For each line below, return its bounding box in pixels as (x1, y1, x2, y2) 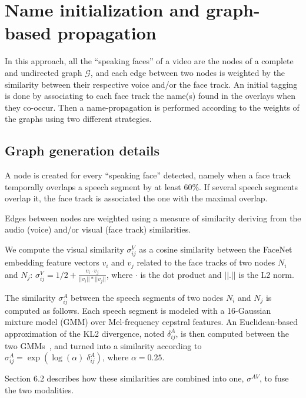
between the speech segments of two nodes (71, 291, 224, 303)
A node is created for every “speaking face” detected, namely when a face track (5, 169, 291, 181)
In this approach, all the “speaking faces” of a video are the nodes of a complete (5, 55, 294, 67)
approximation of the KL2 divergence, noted (5, 327, 165, 339)
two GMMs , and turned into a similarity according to (5, 339, 202, 351)
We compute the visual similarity (5, 243, 124, 256)
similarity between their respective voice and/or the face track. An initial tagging (5, 78, 298, 90)
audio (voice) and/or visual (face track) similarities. (5, 223, 191, 236)
